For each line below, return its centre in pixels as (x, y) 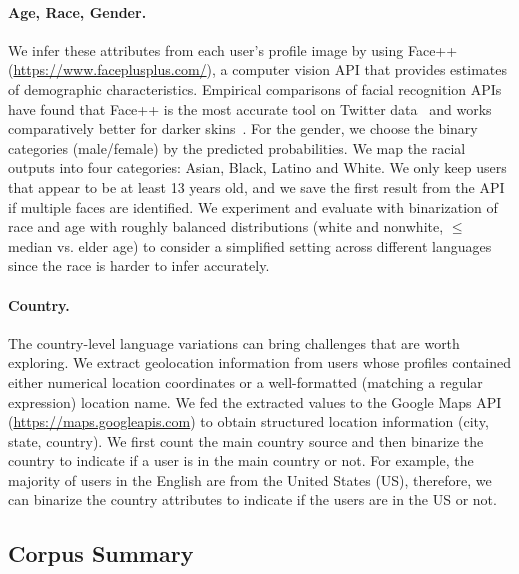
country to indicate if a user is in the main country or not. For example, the (241, 460)
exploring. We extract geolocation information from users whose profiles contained (260, 362)
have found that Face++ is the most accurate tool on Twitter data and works (250, 108)
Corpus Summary (101, 553)
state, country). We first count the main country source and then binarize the (246, 440)
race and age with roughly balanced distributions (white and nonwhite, (226, 226)
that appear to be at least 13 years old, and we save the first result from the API (256, 186)
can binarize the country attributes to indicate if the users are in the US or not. (252, 499)
